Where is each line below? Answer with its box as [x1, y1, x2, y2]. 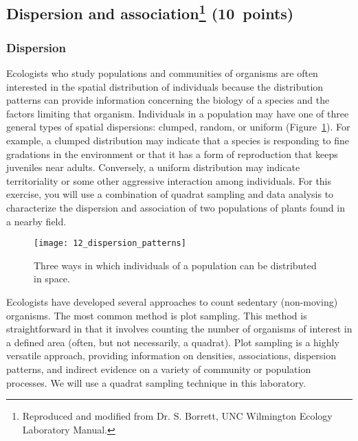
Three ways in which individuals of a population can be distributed [34, 258, 317, 272]
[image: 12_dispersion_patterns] [34, 238, 186, 249]
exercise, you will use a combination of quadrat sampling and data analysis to [6, 187, 334, 201]
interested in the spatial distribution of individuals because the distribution [6, 79, 324, 93]
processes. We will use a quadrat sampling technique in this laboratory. [6, 375, 306, 389]
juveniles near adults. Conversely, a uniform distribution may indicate [6, 160, 300, 174]
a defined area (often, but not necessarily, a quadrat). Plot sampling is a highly [6, 335, 339, 349]
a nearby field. [6, 214, 67, 228]
